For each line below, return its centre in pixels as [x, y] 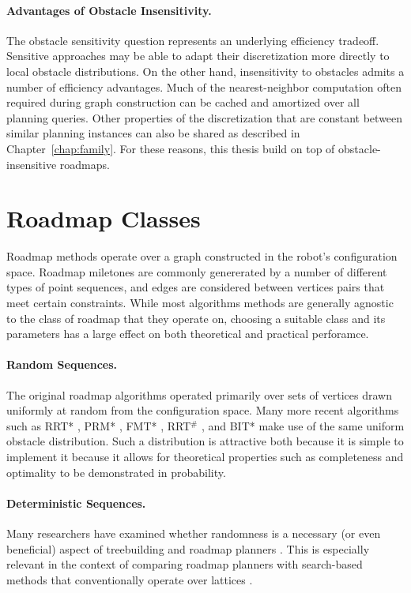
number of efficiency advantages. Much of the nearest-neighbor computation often [204, 86]
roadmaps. [85, 164]
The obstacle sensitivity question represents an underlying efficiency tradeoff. [193, 40]
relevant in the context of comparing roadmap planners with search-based [185, 564]
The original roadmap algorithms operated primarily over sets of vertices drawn [199, 394]
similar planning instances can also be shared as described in [153, 133]
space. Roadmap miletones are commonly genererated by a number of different [197, 271]
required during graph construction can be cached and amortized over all [183, 102]
